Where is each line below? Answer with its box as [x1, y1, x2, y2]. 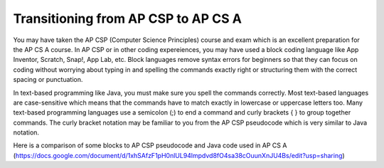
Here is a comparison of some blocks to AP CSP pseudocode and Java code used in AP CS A [13, 141, 287, 149]
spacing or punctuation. [13, 75, 83, 84]
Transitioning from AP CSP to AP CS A [13, 11, 242, 26]
